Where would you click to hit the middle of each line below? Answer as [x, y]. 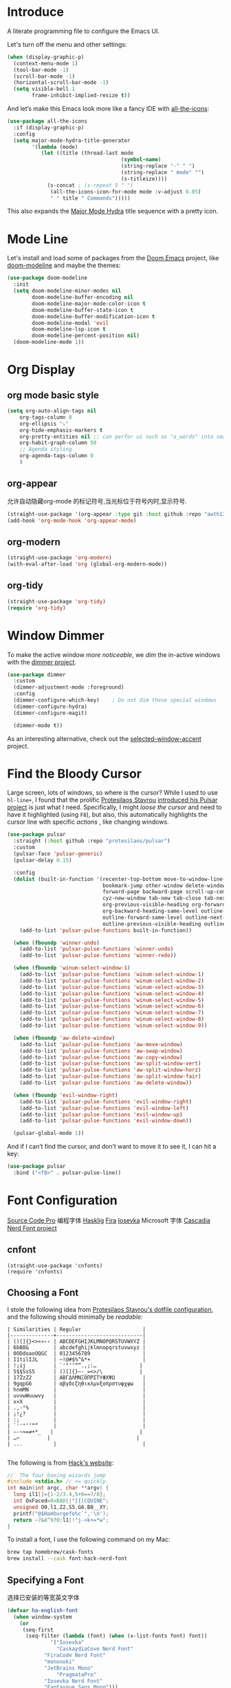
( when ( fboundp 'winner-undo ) [56, 943]
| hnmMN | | [77, 1389]
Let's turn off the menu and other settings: [67, 44]
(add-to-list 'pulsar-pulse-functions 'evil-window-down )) [106, 1121]
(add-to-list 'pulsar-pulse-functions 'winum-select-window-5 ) [112, 1000]
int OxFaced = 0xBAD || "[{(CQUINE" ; [61, 1501]
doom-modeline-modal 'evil [70, 323]
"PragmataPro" [76, 1674]
